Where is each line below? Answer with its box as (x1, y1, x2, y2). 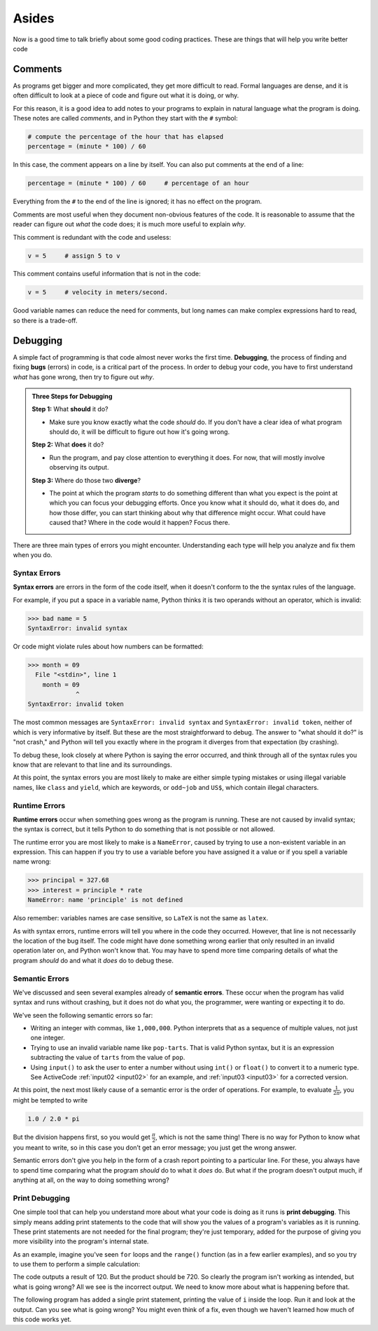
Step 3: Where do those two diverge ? (31, 476, 141, 484)
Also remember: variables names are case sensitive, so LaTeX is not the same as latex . (13, 914, 269, 922)
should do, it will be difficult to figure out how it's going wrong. (49, 428, 230, 436)
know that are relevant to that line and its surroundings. (13, 760, 173, 769)
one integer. (30, 1034, 66, 1042)
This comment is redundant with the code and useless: (13, 233, 171, 241)
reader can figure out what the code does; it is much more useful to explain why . (13, 220, 246, 228)
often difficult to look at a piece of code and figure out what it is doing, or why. (13, 91, 239, 100)
